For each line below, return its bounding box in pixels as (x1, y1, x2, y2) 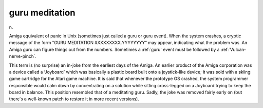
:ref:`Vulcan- (220, 46, 246, 52)
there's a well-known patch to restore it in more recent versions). (9, 96, 139, 102)
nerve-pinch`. (9, 53, 37, 59)
